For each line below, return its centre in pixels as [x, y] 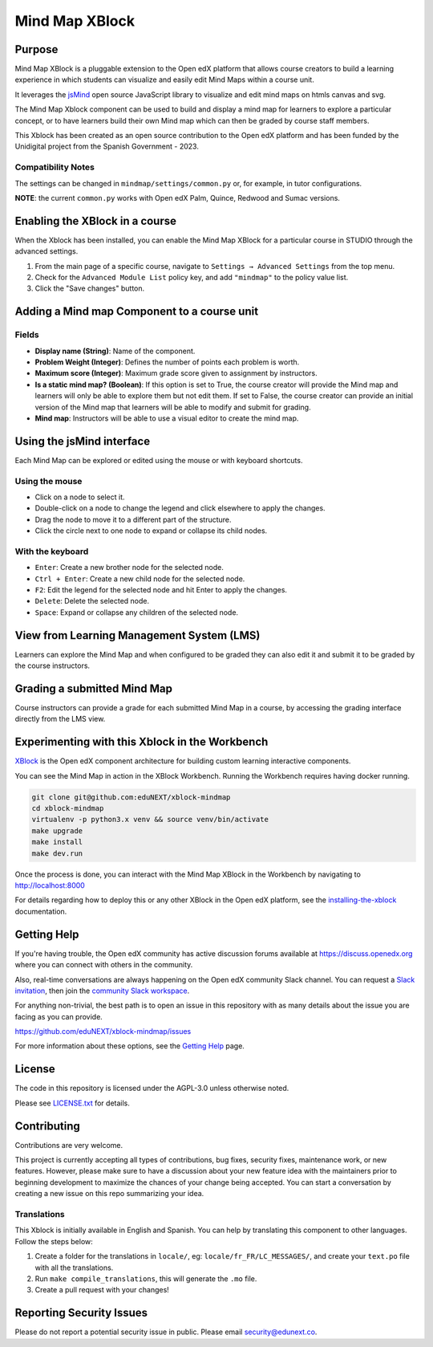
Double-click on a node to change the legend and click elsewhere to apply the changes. [180, 508]
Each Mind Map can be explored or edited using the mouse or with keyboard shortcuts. [159, 460]
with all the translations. [74, 1268]
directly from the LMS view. [60, 719]
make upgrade [57, 830]
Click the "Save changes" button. [90, 288]
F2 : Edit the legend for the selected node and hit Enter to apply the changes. [161, 590]
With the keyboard [52, 551]
